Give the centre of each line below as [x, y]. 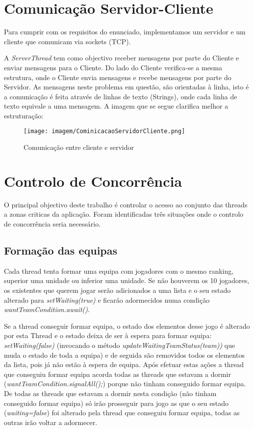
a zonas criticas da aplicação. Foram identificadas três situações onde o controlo [124, 214]
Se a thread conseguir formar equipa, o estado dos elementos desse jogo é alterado [127, 326]
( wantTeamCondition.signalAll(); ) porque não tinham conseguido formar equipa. [125, 384]
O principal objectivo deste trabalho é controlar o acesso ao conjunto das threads [126, 204]
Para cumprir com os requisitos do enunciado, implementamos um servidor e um [125, 32]
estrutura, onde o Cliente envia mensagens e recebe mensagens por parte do [118, 77]
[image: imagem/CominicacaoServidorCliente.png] [104, 131]
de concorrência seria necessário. [52, 224]
